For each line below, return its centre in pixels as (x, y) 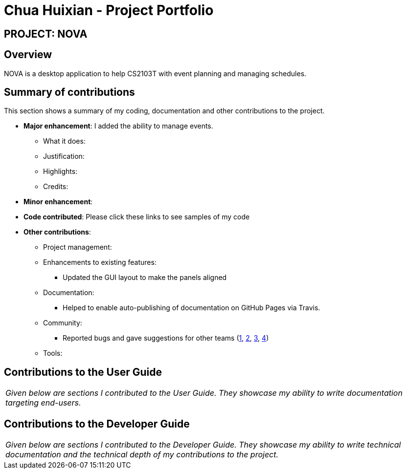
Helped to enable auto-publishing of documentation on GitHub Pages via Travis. (192, 308)
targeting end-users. (43, 403)
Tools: (53, 353)
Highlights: (60, 172)
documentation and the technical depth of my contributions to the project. (142, 455)
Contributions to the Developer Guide (97, 424)
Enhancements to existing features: (100, 262)
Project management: (78, 247)
